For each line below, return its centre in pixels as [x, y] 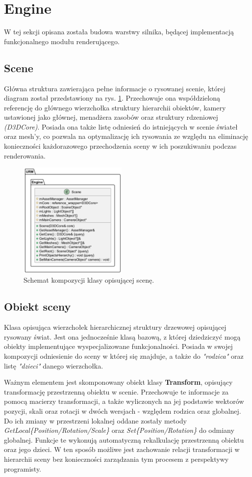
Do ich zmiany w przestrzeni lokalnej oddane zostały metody [96, 420]
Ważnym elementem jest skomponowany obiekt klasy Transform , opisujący [118, 382]
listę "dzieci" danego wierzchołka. [54, 365]
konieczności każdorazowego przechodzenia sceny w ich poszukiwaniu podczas [120, 146]
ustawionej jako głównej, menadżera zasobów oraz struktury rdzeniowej [111, 117]
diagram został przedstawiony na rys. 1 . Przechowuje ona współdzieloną [112, 98]
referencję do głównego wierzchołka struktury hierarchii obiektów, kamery [115, 107]
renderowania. [25, 155]
